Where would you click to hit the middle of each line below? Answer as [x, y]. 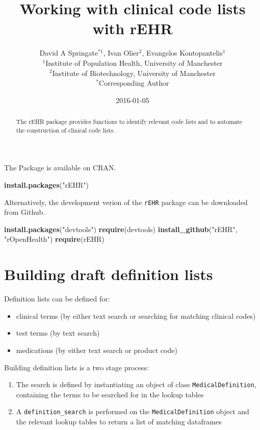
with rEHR [133, 28]
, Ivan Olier [121, 53]
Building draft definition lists [109, 274]
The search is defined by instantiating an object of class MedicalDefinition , [136, 384]
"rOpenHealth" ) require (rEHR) [54, 239]
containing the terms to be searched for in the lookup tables [110, 394]
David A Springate [69, 53]
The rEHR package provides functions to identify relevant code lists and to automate [129, 122]
